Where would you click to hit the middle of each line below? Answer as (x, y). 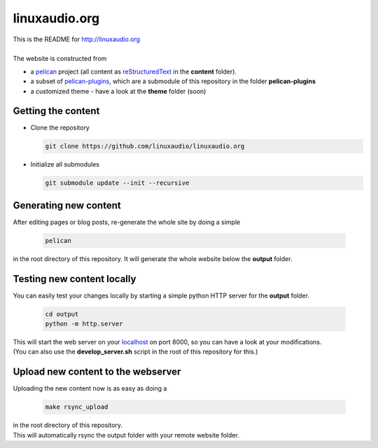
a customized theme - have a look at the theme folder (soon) (118, 91)
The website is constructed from (60, 59)
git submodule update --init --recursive (117, 183)
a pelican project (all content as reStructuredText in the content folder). (134, 71)
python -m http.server (84, 324)
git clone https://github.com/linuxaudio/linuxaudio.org (145, 146)
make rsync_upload (77, 407)
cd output (62, 314)
